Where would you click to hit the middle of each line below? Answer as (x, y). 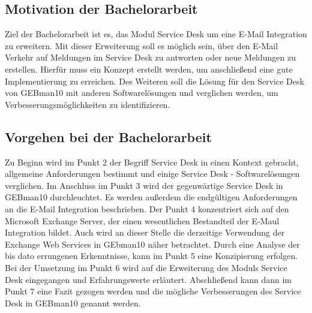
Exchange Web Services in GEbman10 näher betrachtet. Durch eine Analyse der (152, 244)
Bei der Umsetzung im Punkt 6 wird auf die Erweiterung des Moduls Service (146, 267)
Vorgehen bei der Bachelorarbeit (108, 136)
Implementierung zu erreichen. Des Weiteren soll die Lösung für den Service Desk (154, 81)
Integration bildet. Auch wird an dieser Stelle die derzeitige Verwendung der (145, 232)
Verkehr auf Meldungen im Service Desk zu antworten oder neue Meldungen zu (151, 57)
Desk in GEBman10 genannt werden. (73, 303)
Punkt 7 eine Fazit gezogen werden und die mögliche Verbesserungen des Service (153, 291)
